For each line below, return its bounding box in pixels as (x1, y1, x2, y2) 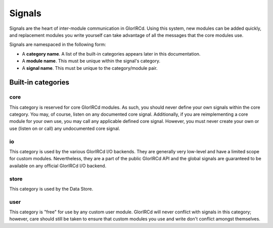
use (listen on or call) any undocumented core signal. (9, 125, 120, 131)
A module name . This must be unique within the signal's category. (22, 58, 160, 64)
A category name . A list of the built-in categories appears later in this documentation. (22, 51, 201, 57)
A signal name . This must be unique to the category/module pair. (22, 65, 158, 71)
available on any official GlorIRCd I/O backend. (9, 162, 107, 169)
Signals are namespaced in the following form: (9, 41, 106, 48)
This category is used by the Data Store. (9, 186, 94, 192)
